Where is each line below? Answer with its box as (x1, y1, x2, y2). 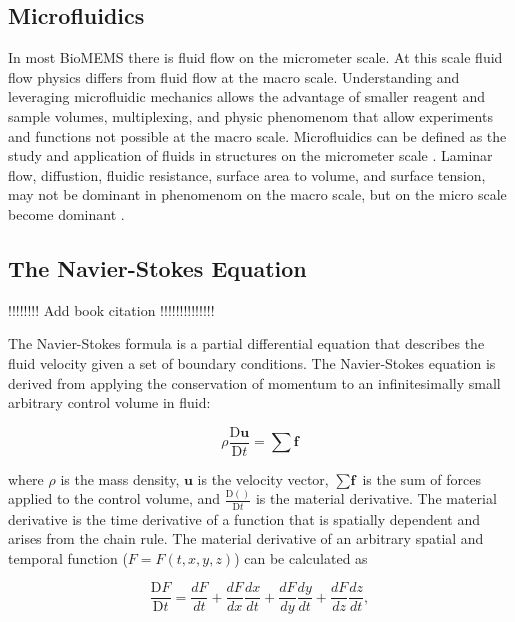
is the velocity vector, (197, 468, 329, 489)
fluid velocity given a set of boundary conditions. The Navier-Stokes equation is (8, 352, 496, 373)
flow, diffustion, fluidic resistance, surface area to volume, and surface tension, (8, 164, 486, 185)
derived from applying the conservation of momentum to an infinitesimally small (8, 372, 501, 393)
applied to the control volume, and (8, 488, 221, 509)
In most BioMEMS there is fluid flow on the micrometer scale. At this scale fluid (8, 47, 503, 68)
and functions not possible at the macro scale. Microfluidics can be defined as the (8, 125, 507, 146)
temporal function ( (8, 547, 128, 568)
